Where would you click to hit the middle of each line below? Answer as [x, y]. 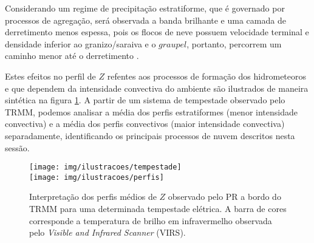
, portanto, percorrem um [234, 43]
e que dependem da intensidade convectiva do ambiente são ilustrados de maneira [157, 88]
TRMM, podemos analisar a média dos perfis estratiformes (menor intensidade [151, 111]
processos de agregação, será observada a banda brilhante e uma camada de [145, 20]
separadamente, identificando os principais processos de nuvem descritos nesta [150, 135]
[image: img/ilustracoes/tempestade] [105, 167]
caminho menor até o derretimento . [72, 56]
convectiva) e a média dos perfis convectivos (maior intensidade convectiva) [145, 124]
